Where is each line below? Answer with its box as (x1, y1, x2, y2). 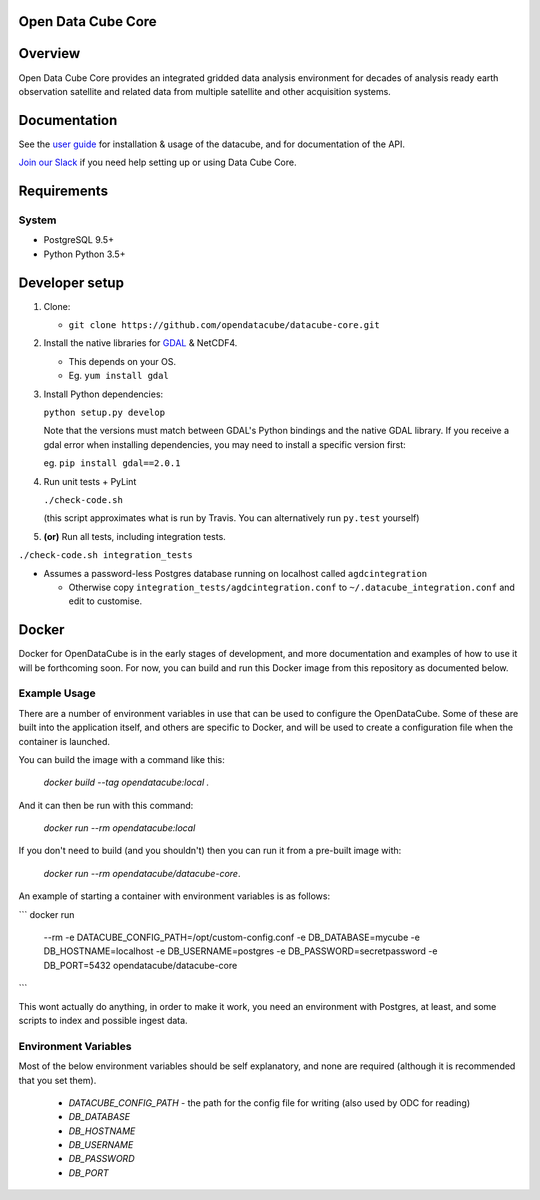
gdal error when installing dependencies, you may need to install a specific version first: (43, 438, 407, 450)
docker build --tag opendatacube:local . (43, 776, 210, 789)
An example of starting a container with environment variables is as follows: (18, 890, 330, 902)
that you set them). (18, 1074, 97, 1086)
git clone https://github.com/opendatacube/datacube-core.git (68, 320, 380, 331)
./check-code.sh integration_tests (18, 550, 194, 561)
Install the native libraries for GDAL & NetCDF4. (43, 337, 238, 349)
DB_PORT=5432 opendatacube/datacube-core (43, 959, 238, 971)
